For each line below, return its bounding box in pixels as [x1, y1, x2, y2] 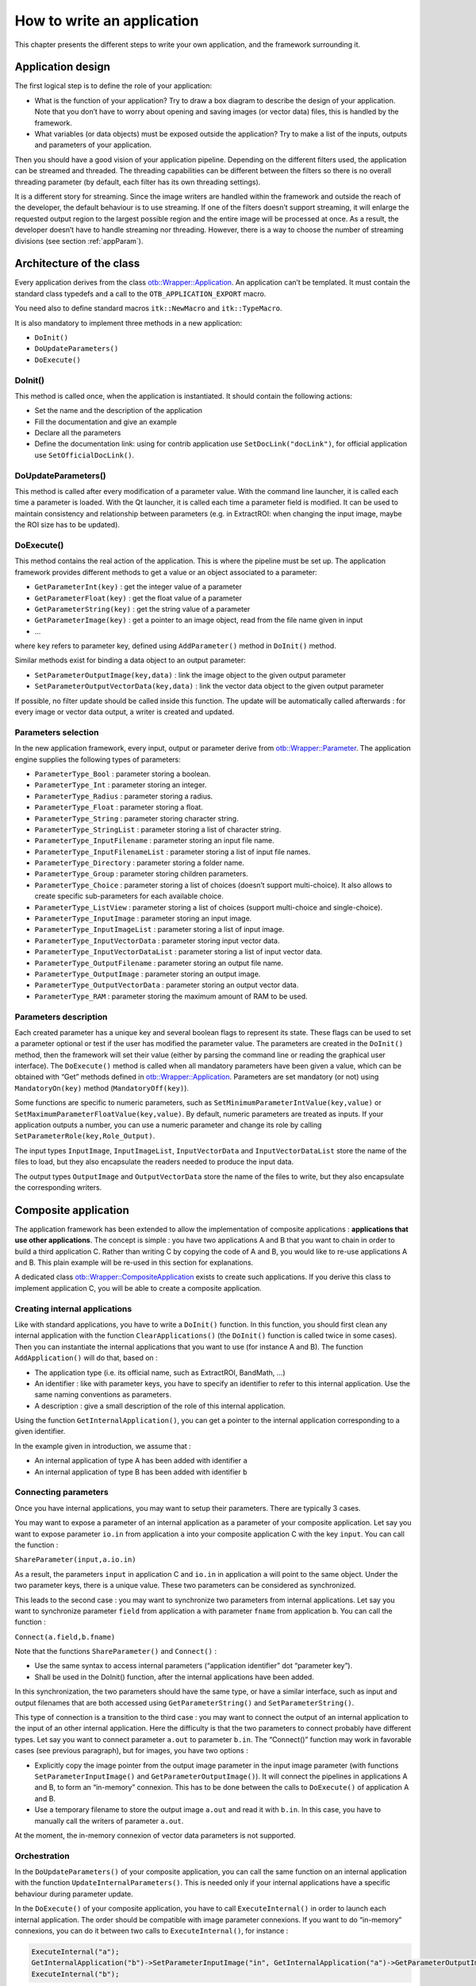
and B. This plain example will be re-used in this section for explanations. [14, 1258, 254, 1267]
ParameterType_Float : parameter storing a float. [34, 802, 204, 812]
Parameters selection [14, 727, 99, 738]
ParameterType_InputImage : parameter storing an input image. [34, 914, 252, 923]
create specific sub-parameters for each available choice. [34, 891, 224, 901]
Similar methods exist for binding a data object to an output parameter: [14, 655, 246, 665]
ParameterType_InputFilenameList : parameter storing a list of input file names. [34, 847, 311, 856]
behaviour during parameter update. [14, 1889, 134, 1899]
